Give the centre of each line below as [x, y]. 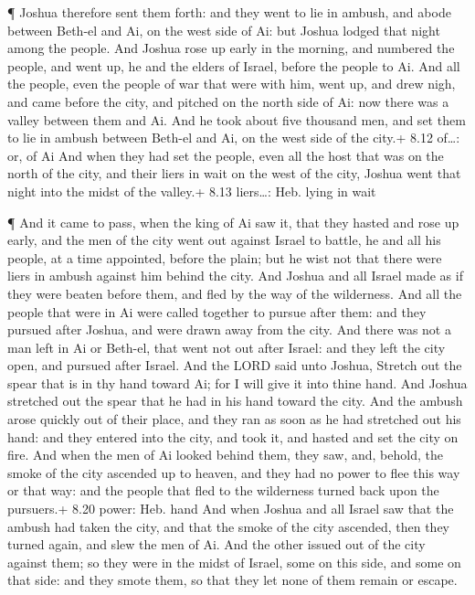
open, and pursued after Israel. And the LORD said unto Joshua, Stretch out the [235, 365]
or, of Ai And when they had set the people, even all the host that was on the [226, 155]
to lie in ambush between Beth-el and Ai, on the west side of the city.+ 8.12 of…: [234, 138]
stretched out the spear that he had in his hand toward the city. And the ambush [235, 401]
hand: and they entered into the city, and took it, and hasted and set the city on [233, 436]
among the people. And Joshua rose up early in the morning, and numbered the [231, 48]
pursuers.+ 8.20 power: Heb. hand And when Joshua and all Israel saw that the [231, 509]
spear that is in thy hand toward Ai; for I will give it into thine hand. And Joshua [237, 382]
